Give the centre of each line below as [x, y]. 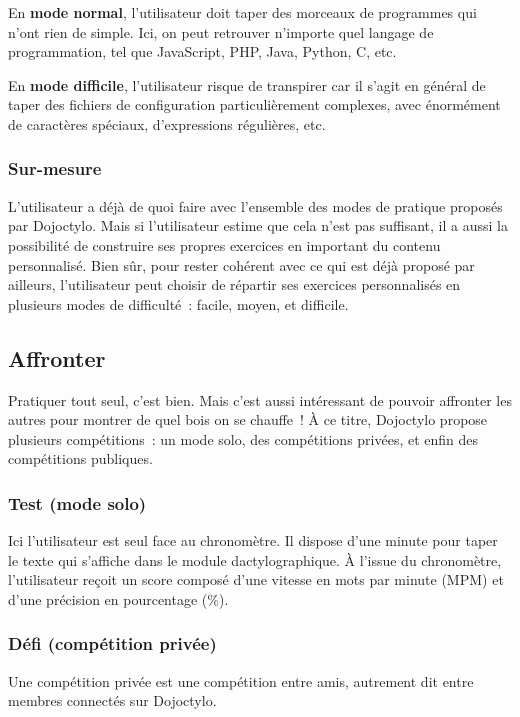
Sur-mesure [55, 168]
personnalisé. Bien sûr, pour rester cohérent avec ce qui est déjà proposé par [241, 264]
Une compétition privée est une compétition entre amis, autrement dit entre [241, 680]
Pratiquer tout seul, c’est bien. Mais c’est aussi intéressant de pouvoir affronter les [260, 399]
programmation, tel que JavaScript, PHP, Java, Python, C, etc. [202, 51]
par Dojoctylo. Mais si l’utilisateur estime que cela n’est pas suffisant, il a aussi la [258, 225]
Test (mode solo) [77, 502]
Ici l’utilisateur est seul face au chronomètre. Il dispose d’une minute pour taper [253, 540]
